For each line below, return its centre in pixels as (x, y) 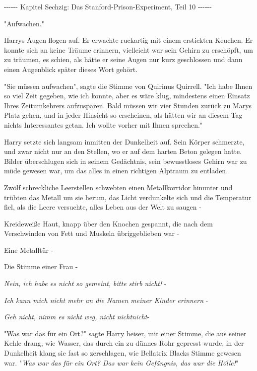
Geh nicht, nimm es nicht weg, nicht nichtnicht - (77, 317)
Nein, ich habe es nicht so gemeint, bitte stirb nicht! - (85, 283)
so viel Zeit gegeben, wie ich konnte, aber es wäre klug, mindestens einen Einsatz (127, 96)
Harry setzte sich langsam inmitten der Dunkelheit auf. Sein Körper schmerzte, (124, 141)
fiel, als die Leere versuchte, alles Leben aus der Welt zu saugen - (103, 207)
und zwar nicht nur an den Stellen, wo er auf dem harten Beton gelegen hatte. (123, 151)
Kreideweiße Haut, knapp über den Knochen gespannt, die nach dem (108, 223)
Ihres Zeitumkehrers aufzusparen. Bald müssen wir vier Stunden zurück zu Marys (128, 105)
